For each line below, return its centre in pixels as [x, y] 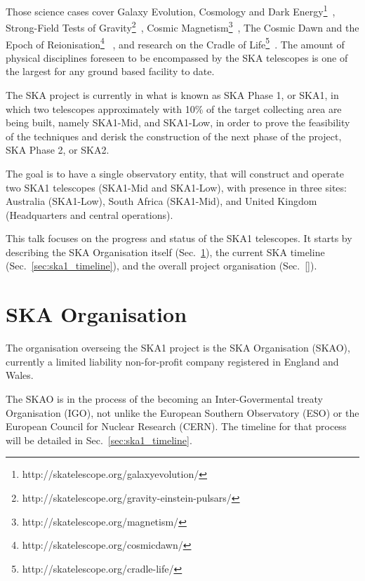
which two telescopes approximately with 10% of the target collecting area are [174, 108]
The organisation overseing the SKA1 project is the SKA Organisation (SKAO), [178, 348]
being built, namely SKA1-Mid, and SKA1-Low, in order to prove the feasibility [178, 122]
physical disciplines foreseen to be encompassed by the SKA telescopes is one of [177, 57]
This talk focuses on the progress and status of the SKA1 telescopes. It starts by [179, 238]
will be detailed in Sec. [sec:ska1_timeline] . [99, 440]
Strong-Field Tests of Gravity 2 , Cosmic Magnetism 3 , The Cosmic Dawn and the [182, 26]
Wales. [20, 375]
